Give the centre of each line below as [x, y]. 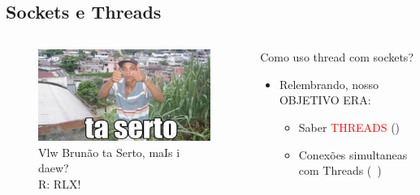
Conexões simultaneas [353, 154]
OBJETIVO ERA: [325, 100]
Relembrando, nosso [329, 84]
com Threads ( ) [340, 170]
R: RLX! [60, 183]
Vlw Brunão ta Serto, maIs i [109, 152]
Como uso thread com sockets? [337, 57]
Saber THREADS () [349, 127]
